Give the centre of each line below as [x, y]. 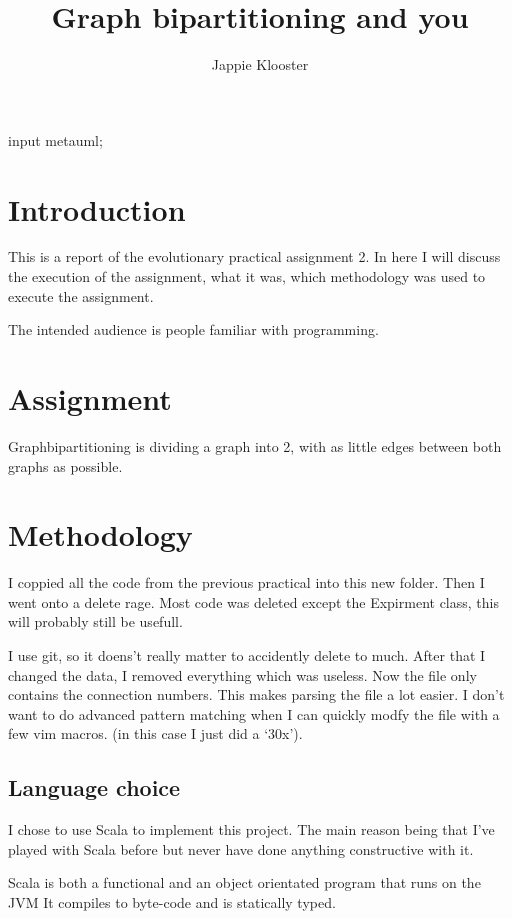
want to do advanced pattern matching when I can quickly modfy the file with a [254, 713]
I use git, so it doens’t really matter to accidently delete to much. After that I [247, 655]
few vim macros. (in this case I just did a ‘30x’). [155, 733]
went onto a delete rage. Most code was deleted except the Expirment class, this [253, 601]
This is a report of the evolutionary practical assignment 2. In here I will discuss [254, 256]
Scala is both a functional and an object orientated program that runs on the [244, 882]
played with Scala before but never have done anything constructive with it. [241, 848]
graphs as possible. [65, 465]
